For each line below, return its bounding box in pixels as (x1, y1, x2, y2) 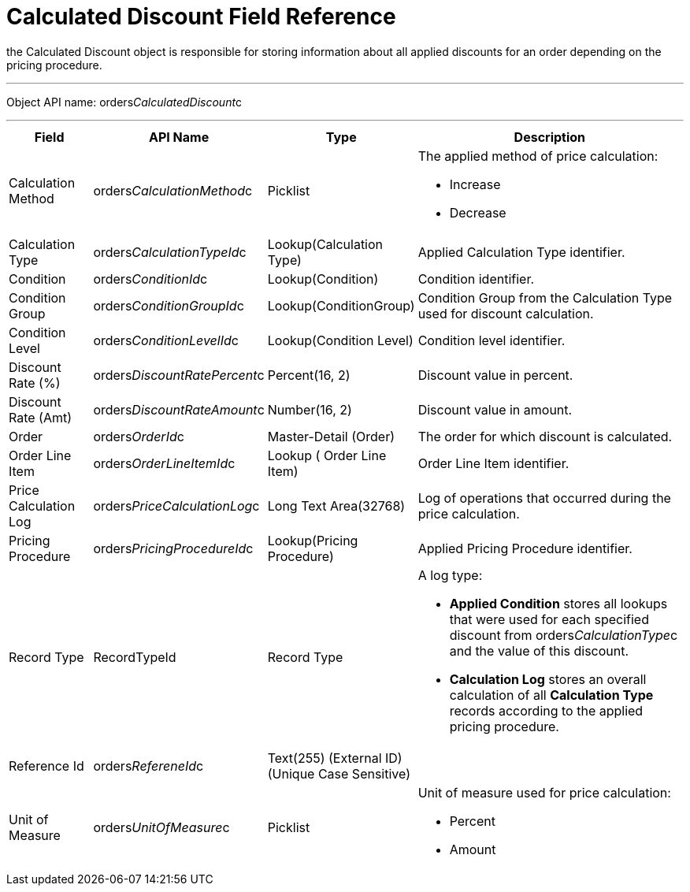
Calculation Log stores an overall (449, 671, 647, 687)
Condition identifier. (417, 270, 535, 287)
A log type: (417, 567, 483, 583)
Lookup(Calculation (267, 236, 384, 252)
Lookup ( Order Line (267, 447, 387, 463)
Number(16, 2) (267, 401, 352, 418)
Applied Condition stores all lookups (449, 595, 668, 611)
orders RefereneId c (93, 757, 204, 774)
